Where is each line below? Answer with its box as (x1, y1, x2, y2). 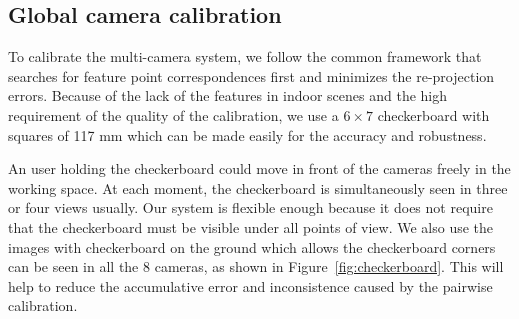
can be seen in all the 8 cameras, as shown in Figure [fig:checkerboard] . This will (8, 256, 504, 277)
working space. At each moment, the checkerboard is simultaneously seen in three (8, 177, 508, 198)
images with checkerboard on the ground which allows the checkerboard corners (8, 236, 496, 257)
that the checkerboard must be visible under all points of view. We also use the (8, 216, 494, 237)
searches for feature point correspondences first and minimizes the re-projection (8, 65, 495, 86)
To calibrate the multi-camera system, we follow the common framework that (8, 46, 482, 67)
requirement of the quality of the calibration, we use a (8, 104, 339, 125)
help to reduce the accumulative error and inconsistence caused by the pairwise (8, 275, 493, 296)
